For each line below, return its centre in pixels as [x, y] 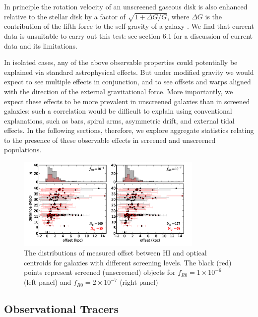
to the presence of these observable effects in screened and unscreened [110, 140]
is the [214, 16]
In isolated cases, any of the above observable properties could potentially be [121, 62]
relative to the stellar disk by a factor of [65, 16]
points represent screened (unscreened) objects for [100, 272]
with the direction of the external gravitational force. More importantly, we [119, 91]
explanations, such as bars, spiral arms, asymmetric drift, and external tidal [119, 120]
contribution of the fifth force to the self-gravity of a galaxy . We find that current [129, 26]
